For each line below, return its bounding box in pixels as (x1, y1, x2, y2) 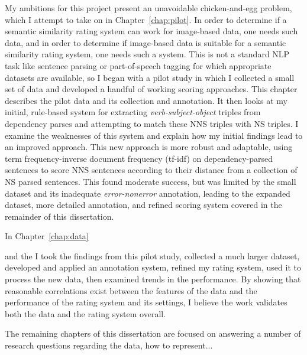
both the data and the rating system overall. (5, 307, 166, 320)
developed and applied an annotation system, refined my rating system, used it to (5, 261, 301, 273)
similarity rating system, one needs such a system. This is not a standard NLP (5, 48, 290, 60)
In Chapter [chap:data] (5, 230, 89, 242)
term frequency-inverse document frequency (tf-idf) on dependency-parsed (5, 152, 273, 164)
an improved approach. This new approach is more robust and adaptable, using (5, 141, 293, 153)
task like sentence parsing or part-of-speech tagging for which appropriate (5, 59, 272, 71)
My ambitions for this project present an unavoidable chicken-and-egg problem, (5, 2, 292, 14)
